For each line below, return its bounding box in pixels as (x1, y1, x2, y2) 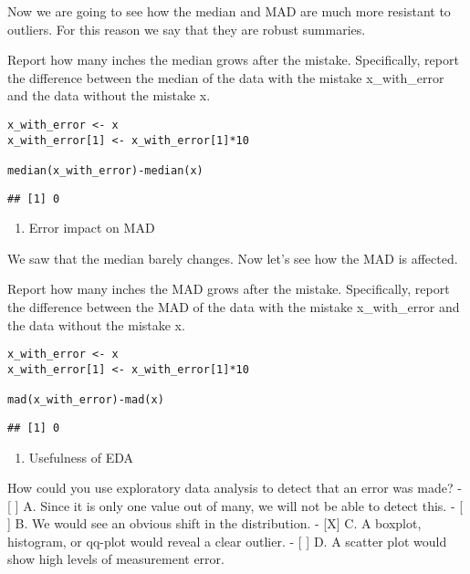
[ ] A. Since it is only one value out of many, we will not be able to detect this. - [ (7, 496, 464, 515)
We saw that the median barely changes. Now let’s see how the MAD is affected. (7, 248, 458, 267)
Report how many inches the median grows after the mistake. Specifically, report (7, 50, 459, 69)
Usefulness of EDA (28, 447, 133, 466)
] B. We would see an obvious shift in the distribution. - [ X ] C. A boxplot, (7, 514, 422, 533)
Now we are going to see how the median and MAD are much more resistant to (7, 2, 451, 20)
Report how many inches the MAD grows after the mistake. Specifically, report (7, 279, 450, 298)
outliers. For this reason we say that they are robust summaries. (7, 19, 366, 38)
